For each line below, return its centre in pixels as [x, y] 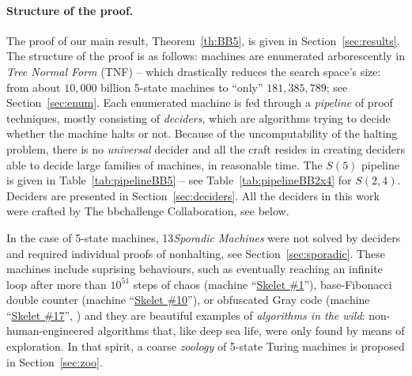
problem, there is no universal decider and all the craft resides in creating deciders [206, 148]
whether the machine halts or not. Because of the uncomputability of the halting [202, 133]
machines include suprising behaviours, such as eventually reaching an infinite [195, 269]
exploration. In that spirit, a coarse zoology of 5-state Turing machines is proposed [206, 346]
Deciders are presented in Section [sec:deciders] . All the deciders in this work [193, 195]
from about [34, 87]
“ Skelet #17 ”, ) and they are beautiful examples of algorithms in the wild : [186, 315]
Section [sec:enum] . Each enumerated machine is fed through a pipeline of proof [200, 103]
